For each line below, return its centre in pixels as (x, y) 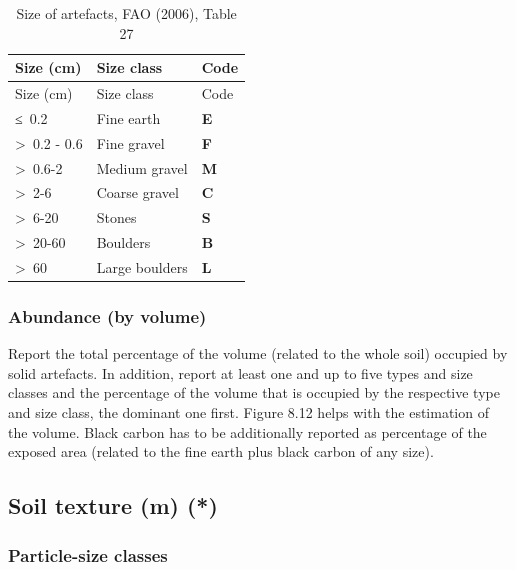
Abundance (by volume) (107, 315)
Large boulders (142, 266)
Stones (116, 217)
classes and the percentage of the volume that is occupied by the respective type (254, 392)
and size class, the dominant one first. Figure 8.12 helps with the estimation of (248, 412)
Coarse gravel (137, 192)
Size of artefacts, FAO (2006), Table (126, 13)
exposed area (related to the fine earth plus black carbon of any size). (221, 451)
